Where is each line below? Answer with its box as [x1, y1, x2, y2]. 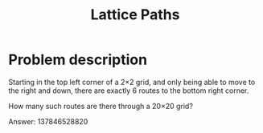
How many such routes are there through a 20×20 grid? [8, 101, 193, 111]
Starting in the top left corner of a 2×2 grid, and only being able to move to [8, 77, 256, 87]
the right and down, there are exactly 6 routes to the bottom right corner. [8, 86, 249, 95]
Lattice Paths [90, 6, 180, 24]
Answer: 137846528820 [8, 116, 88, 126]
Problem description [8, 50, 147, 69]
